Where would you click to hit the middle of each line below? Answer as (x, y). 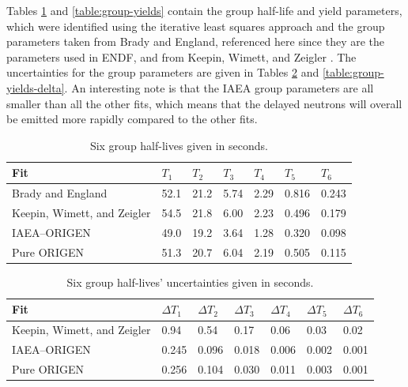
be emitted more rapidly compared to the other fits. (132, 119)
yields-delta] (36, 87)
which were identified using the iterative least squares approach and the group (196, 26)
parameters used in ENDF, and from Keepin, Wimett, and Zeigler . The (181, 56)
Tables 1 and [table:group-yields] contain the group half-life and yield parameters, (204, 10)
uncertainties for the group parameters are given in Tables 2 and (163, 72)
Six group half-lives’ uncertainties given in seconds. (190, 282)
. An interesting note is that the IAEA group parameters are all (219, 87)
